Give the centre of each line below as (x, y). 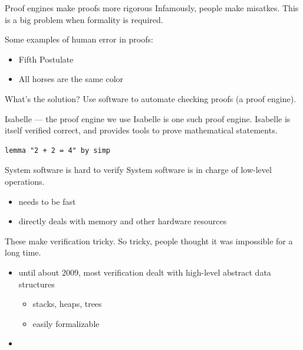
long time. (23, 252)
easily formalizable (66, 323)
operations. (25, 181)
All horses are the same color (71, 79)
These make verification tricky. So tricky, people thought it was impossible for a (149, 241)
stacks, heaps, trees (67, 304)
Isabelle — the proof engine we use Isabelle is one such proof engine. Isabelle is (148, 118)
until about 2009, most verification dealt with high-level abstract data (145, 272)
